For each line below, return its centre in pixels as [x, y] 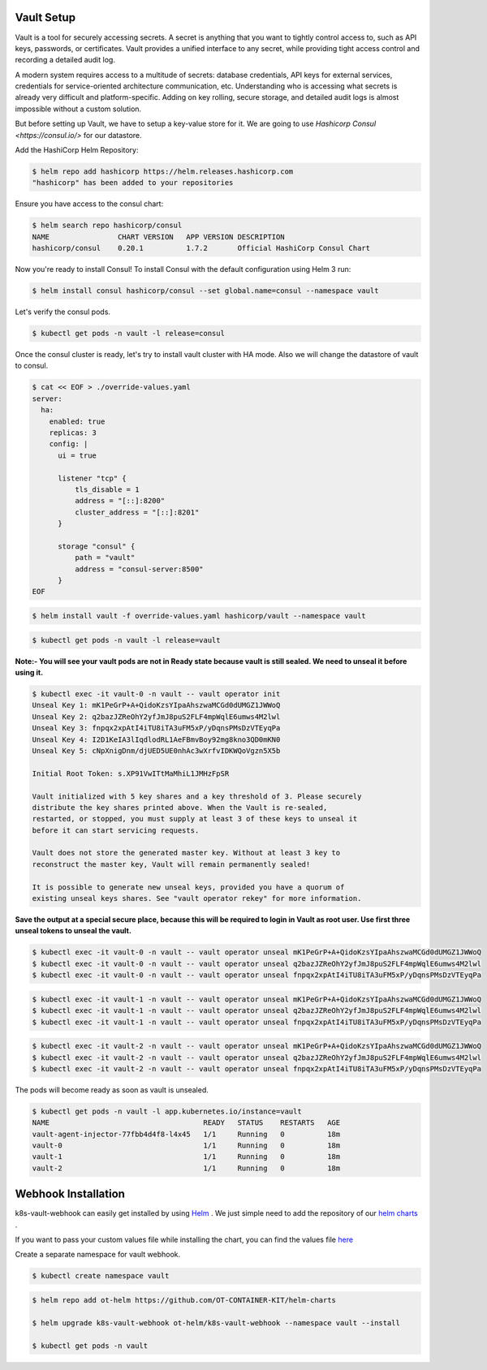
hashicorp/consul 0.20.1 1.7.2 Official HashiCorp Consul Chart [201, 248]
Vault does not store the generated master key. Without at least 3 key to [186, 853]
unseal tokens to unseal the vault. [73, 931]
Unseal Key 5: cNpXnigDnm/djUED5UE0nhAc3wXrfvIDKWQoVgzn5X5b [156, 750]
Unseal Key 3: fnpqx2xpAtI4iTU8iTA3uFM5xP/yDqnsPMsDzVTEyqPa [156, 728]
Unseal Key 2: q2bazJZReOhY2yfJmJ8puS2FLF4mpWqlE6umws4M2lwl [156, 717]
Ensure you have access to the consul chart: [89, 204]
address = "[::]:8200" [120, 501]
